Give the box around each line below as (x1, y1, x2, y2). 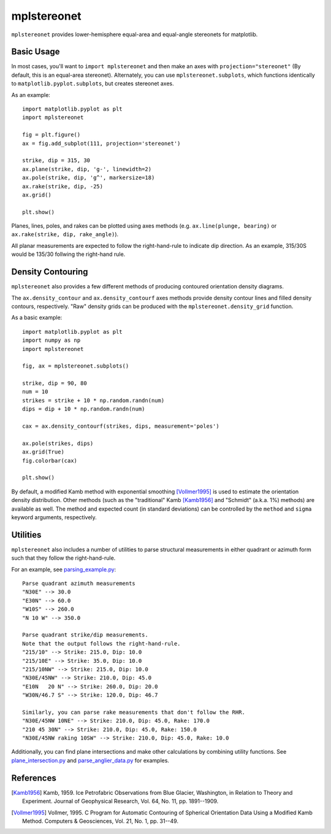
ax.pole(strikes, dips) (22, 439, 94, 447)
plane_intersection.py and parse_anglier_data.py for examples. (11, 757, 170, 764)
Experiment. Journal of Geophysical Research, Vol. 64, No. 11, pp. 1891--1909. (22, 798, 219, 805)
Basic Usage (11, 47, 60, 57)
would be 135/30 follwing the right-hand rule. (11, 250, 126, 258)
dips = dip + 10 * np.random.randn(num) (22, 406, 145, 412)
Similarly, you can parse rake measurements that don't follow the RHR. (22, 709, 245, 716)
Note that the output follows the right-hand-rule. (22, 640, 181, 647)
